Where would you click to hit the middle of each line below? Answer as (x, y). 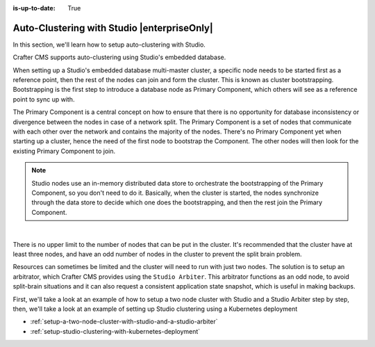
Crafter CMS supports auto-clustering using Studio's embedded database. (119, 57)
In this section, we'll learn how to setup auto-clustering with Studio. (109, 45)
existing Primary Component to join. (64, 151)
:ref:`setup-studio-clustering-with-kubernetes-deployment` (115, 331)
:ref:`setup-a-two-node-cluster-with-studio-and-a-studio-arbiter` (124, 322)
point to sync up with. (44, 99)
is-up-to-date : (34, 8)
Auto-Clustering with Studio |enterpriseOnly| (113, 28)
